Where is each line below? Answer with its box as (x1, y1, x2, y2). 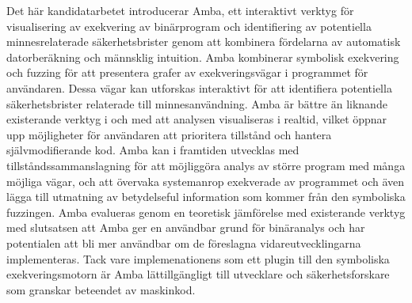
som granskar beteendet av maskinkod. (6, 281, 196, 297)
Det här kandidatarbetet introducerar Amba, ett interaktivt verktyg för (6, 2, 354, 18)
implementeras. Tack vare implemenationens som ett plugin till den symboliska (6, 250, 390, 267)
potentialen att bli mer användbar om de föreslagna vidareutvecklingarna (6, 234, 361, 251)
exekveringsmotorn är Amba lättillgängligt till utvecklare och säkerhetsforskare (6, 266, 390, 282)
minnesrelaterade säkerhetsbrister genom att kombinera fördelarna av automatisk (6, 33, 401, 50)
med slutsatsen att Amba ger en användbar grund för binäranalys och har (6, 219, 365, 236)
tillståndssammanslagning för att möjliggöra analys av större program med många (6, 157, 406, 173)
